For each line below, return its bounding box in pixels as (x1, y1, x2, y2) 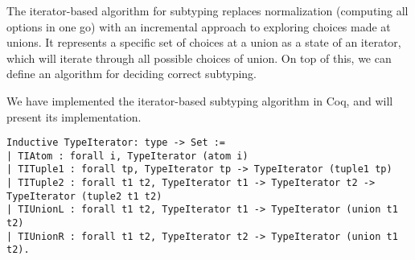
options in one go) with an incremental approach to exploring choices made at (6, 18, 391, 35)
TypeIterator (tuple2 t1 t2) (6, 190, 162, 202)
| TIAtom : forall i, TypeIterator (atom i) (6, 150, 249, 162)
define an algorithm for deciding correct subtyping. (6, 65, 257, 82)
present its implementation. (6, 108, 142, 125)
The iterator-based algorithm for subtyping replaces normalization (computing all (6, 2, 409, 19)
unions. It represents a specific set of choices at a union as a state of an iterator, (6, 34, 401, 51)
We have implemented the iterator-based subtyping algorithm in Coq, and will (6, 92, 393, 109)
